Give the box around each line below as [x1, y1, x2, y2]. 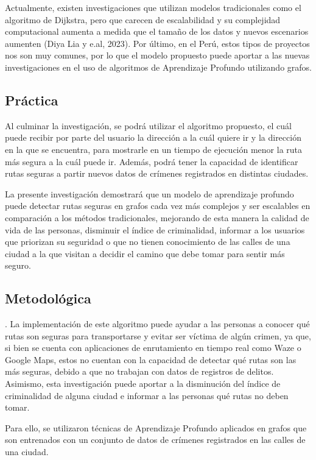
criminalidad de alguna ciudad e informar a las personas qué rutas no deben [5, 389, 289, 402]
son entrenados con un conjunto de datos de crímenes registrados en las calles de [5, 433, 306, 446]
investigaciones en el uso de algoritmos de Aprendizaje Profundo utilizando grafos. [5, 60, 312, 73]
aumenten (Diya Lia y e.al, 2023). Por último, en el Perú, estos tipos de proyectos [5, 37, 310, 49]
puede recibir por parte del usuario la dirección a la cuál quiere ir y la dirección [5, 131, 301, 144]
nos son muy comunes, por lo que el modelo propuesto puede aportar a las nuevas [5, 49, 310, 62]
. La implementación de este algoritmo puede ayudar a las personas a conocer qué [5, 317, 310, 330]
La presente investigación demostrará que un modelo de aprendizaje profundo [5, 187, 294, 200]
